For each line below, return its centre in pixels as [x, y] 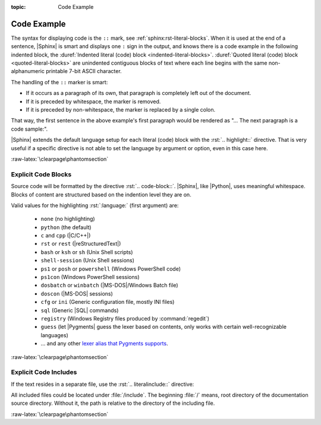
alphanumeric [28, 71]
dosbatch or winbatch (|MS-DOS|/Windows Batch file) [109, 286]
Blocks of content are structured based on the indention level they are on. [101, 194]
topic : [18, 7]
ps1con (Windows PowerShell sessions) [90, 277]
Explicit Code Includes [44, 372]
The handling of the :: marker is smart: [59, 82]
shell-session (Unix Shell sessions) [88, 261]
